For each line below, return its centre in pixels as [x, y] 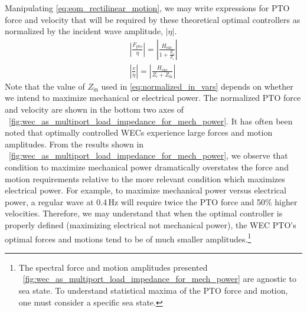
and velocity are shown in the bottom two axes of [94, 109]
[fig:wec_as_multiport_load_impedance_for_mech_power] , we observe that [148, 155]
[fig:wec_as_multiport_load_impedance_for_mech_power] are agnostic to [159, 279]
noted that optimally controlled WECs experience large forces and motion [139, 132]
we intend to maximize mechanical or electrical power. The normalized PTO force [153, 98]
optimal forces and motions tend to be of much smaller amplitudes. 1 [128, 238]
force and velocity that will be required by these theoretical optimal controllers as [153, 19]
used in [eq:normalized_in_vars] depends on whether [197, 86]
